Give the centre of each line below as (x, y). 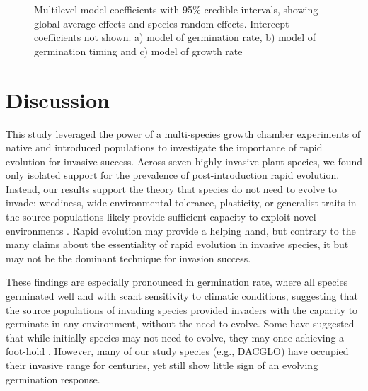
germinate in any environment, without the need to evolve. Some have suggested (180, 323)
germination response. (53, 379)
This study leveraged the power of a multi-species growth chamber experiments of (183, 133)
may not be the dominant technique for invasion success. (128, 258)
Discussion (58, 99)
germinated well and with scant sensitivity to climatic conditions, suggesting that (182, 296)
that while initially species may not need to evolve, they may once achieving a (175, 337)
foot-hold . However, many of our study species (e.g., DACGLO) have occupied (177, 351)
